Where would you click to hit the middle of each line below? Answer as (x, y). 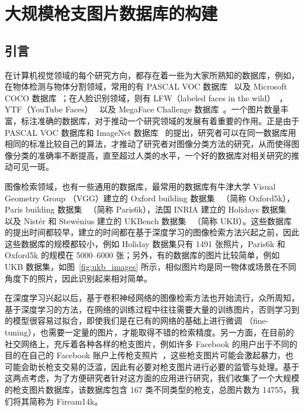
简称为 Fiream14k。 (66, 401)
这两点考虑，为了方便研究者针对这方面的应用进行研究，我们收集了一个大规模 (152, 378)
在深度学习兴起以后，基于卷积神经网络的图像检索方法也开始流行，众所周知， (152, 298)
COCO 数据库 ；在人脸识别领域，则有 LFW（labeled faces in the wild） (140, 97)
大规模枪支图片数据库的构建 (111, 13)
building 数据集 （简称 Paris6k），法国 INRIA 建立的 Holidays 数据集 (156, 209)
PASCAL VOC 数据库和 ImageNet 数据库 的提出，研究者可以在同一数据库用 (151, 132)
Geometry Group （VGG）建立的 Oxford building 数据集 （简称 (126, 198)
